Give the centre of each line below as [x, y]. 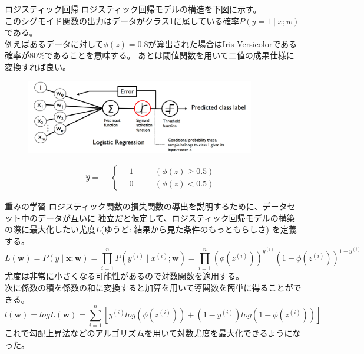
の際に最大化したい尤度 [50, 229]
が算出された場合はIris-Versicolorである [223, 43]
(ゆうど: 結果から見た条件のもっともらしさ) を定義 [199, 229]
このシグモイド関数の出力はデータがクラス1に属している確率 [122, 20]
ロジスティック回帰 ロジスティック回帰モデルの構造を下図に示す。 [133, 9]
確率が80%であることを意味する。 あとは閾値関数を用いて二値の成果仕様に [150, 55]
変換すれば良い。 [38, 66]
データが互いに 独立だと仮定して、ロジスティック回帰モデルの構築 [166, 217]
